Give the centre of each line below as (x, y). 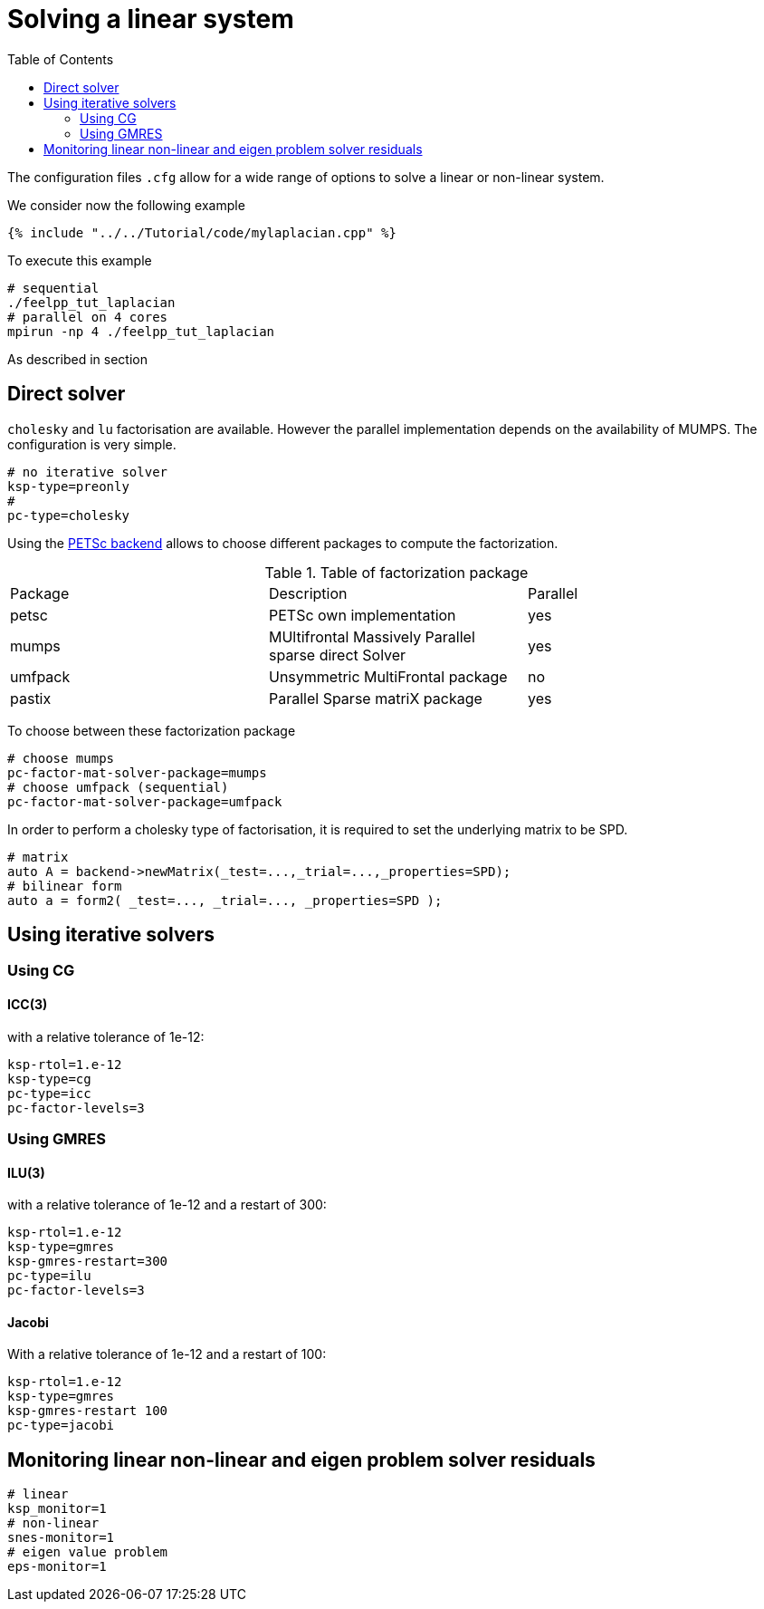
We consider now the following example (126, 205)
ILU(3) (26, 1172)
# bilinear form (65, 886)
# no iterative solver (88, 472)
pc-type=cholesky (68, 515)
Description (308, 593)
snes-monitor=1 (61, 1538)
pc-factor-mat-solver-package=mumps (137, 772)
